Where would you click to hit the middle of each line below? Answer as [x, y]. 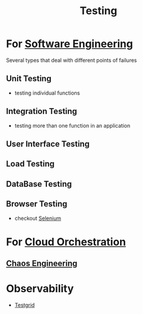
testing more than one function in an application [72, 125]
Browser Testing [37, 204]
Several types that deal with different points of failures [71, 60]
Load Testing [30, 164]
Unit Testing [29, 78]
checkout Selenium [38, 218]
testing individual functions [47, 93]
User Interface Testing [48, 144]
